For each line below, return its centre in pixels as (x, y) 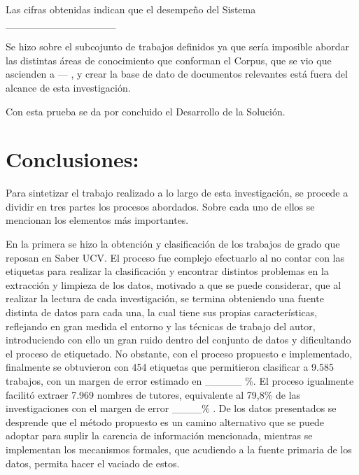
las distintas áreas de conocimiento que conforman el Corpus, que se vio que (169, 60)
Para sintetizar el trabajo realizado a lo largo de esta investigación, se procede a (177, 193)
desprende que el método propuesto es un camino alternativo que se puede (165, 421)
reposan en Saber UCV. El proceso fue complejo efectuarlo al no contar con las (175, 257)
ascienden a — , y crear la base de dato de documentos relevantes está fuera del (177, 74)
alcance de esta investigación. (68, 87)
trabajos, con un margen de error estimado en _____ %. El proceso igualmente (180, 381)
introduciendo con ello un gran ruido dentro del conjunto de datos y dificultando (178, 340)
